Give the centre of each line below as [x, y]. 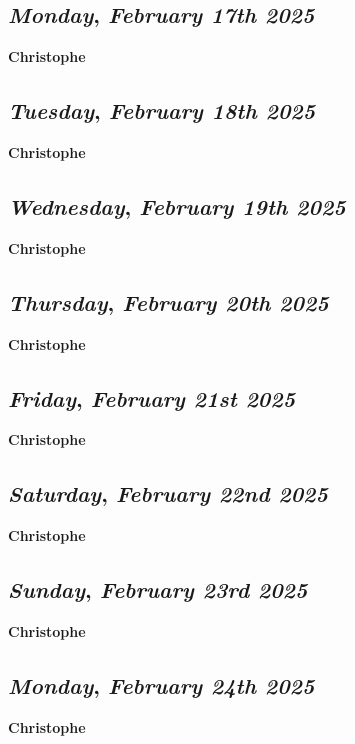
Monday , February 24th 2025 [161, 684]
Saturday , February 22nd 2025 [168, 493]
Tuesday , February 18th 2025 [162, 110]
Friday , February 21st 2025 [152, 397]
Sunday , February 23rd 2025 [158, 589]
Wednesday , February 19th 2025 [177, 205]
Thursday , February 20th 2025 [168, 301]
